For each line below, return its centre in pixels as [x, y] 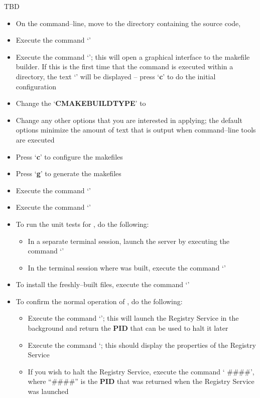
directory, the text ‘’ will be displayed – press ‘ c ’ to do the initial [116, 76]
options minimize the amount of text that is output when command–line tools [136, 130]
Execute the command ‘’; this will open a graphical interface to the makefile [133, 56]
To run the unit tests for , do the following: [82, 224]
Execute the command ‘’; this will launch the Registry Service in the [133, 318]
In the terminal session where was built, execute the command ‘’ [127, 267]
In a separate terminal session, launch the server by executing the [129, 241]
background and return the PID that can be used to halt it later [128, 328]
